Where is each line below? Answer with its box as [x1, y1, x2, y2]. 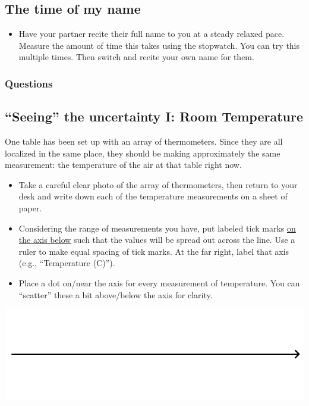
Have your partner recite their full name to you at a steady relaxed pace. [18, 27, 285, 40]
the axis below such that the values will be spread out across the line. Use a [18, 233, 295, 246]
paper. [18, 202, 42, 214]
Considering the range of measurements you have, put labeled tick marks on [18, 221, 296, 234]
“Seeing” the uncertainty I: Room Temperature [5, 107, 304, 126]
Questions [5, 76, 53, 90]
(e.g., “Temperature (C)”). [18, 257, 115, 269]
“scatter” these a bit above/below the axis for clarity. [18, 288, 213, 301]
